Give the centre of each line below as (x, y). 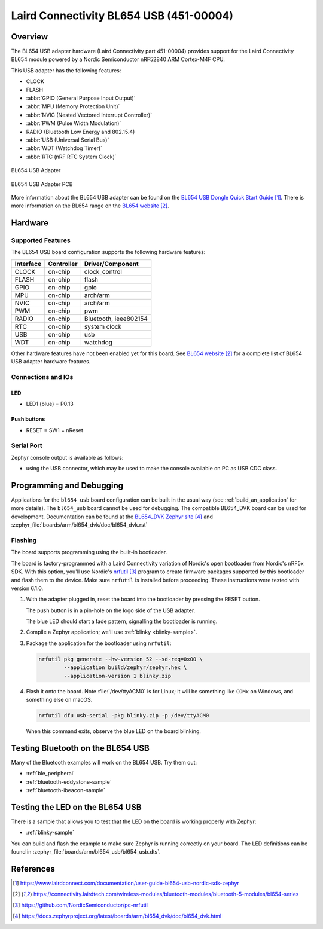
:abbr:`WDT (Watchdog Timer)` (64, 148)
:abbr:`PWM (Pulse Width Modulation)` (74, 123)
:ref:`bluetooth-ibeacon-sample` (66, 790)
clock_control (103, 271)
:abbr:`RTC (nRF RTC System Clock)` (71, 157)
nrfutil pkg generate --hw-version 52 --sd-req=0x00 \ (121, 659)
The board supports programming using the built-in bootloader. (89, 552)
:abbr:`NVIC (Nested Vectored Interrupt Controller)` (89, 115)
